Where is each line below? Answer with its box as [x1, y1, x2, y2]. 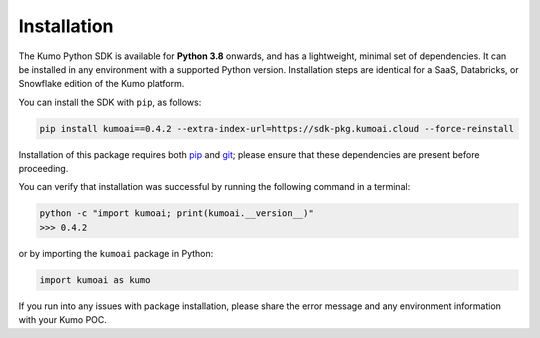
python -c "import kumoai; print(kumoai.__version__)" [39, 208, 314, 219]
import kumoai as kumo [39, 274, 151, 285]
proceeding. [18, 163, 69, 175]
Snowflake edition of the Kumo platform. [18, 78, 185, 90]
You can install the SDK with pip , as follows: [18, 96, 202, 108]
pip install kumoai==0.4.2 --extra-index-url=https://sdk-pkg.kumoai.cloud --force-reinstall [39, 123, 515, 134]
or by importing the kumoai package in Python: [18, 247, 214, 259]
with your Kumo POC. [18, 314, 107, 326]
